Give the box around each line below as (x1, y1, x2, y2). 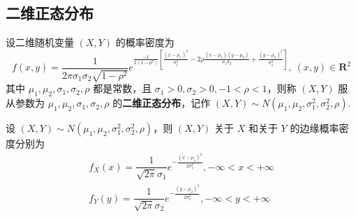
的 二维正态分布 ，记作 (112, 96, 211, 110)
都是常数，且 (93, 81, 152, 96)
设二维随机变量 (6, 35, 74, 50)
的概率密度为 (115, 35, 175, 50)
